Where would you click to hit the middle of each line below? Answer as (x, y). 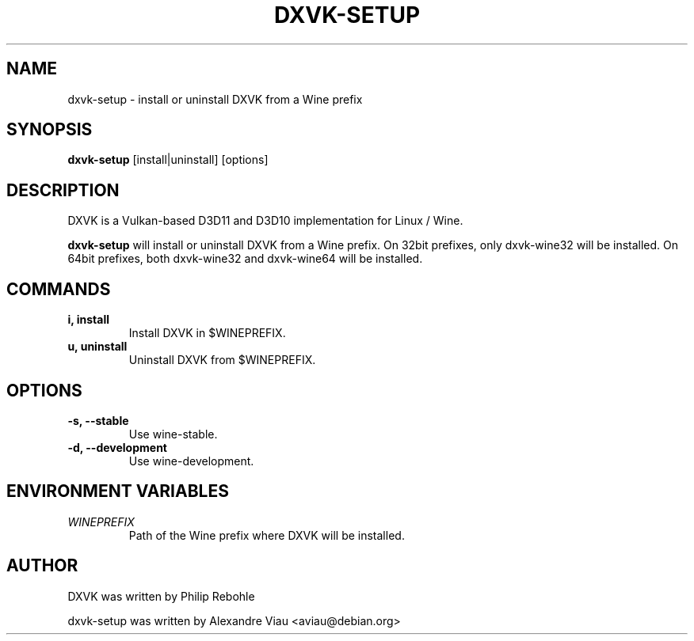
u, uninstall (97, 347)
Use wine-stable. (173, 434)
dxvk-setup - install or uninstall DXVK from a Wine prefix (215, 99)
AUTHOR (42, 566)
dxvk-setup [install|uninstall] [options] (168, 160)
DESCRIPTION (63, 190)
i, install (89, 320)
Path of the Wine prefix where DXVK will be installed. (267, 535)
